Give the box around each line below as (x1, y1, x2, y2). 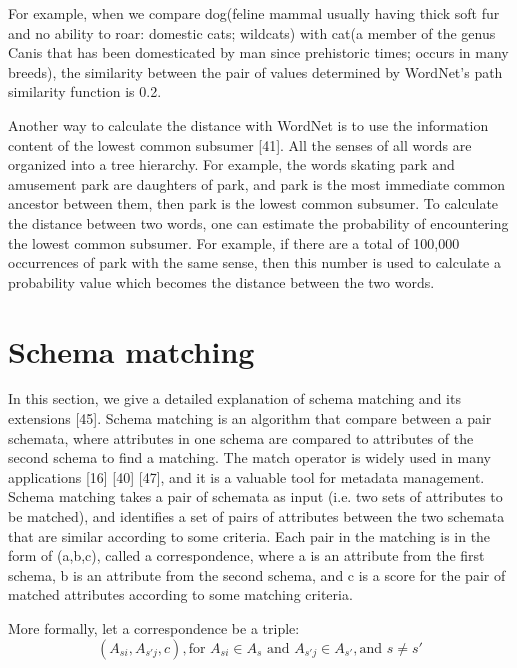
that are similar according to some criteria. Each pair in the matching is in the (8, 525, 491, 546)
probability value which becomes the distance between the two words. (8, 271, 435, 292)
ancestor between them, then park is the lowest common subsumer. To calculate (8, 193, 499, 214)
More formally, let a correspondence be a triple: (8, 617, 300, 638)
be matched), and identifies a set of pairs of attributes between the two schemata (8, 506, 505, 526)
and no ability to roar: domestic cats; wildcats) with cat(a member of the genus (8, 22, 496, 43)
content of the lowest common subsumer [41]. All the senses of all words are (8, 134, 472, 155)
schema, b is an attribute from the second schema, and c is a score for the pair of (8, 564, 506, 585)
